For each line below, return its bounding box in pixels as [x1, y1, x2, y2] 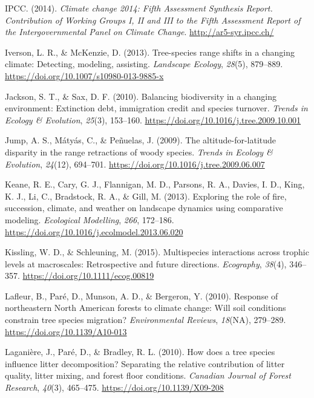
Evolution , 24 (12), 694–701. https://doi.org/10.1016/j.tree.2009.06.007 [5, 157, 265, 170]
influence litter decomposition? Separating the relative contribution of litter [5, 357, 285, 370]
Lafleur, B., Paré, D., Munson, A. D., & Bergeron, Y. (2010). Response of [5, 289, 278, 302]
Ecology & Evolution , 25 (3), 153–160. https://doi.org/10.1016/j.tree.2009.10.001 [5, 113, 301, 126]
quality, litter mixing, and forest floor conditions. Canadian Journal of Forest [5, 369, 291, 382]
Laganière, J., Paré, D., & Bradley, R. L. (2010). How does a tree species [5, 345, 275, 358]
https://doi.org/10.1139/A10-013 [5, 325, 127, 338]
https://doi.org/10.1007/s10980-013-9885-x [5, 69, 164, 82]
